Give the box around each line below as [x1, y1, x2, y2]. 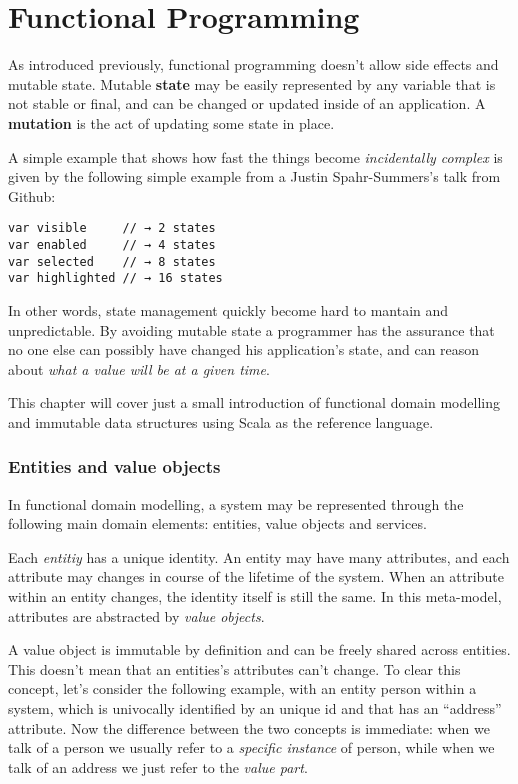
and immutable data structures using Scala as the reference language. [8, 411, 434, 432]
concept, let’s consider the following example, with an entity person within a [8, 678, 477, 699]
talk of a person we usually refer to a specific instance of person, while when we [8, 737, 495, 758]
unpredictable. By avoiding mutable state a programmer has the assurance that [8, 319, 495, 340]
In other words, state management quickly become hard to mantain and [8, 299, 449, 320]
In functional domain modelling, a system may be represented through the [8, 493, 464, 514]
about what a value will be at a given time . [8, 358, 270, 379]
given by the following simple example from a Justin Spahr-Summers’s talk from [8, 166, 501, 187]
